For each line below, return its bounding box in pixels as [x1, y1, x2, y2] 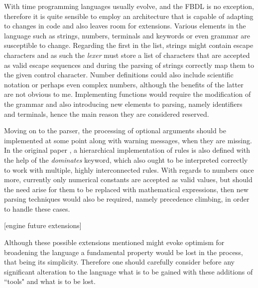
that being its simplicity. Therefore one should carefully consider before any [4, 257, 235, 267]
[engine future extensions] [4, 220, 82, 231]
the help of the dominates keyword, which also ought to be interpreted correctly [4, 154, 248, 165]
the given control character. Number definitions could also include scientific [4, 69, 234, 80]
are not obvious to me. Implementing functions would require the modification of [4, 89, 251, 99]
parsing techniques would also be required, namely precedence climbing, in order [4, 194, 250, 204]
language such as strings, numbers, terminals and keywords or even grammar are [4, 30, 250, 40]
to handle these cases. [4, 203, 70, 214]
